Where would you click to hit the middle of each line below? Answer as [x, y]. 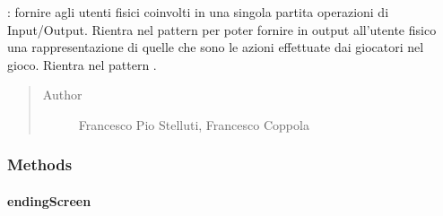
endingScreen [49, 201]
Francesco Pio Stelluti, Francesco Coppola [194, 124]
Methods [40, 164]
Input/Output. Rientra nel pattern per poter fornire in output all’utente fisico [222, 29]
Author [62, 95]
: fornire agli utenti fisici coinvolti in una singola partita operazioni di [198, 12]
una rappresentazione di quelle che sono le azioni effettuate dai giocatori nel [216, 47]
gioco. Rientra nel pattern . [82, 64]
